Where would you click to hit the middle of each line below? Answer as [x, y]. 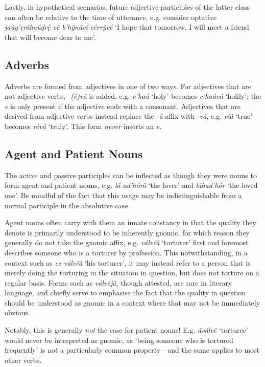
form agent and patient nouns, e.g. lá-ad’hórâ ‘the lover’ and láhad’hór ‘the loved [131, 185]
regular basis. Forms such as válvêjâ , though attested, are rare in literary [118, 282]
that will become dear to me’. [50, 37]
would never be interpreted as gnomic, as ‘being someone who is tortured [119, 340]
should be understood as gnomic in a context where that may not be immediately [132, 302]
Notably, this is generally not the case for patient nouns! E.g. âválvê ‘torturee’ [126, 330]
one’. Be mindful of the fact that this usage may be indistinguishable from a [123, 195]
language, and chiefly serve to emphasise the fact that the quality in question [125, 293]
